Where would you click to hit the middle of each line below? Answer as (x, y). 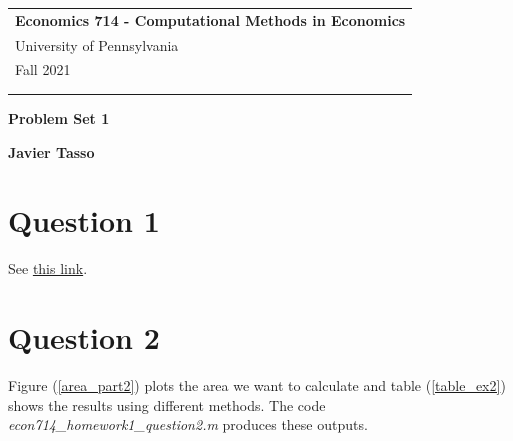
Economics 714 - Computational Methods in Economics (210, 19)
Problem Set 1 (59, 118)
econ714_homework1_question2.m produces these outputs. (188, 424)
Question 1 (84, 220)
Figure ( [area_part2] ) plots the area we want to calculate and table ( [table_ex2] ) (257, 385)
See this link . (48, 268)
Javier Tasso (51, 151)
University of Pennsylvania (97, 44)
